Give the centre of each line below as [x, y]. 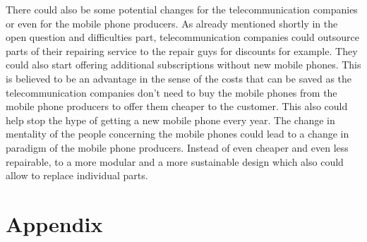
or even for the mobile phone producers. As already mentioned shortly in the [172, 23]
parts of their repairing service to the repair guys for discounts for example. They [182, 50]
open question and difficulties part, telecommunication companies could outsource [182, 37]
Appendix [54, 223]
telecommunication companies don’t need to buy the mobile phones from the [172, 92]
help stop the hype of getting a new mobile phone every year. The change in [170, 120]
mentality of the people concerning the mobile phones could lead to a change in [178, 134]
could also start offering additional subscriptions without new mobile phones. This [183, 65]
